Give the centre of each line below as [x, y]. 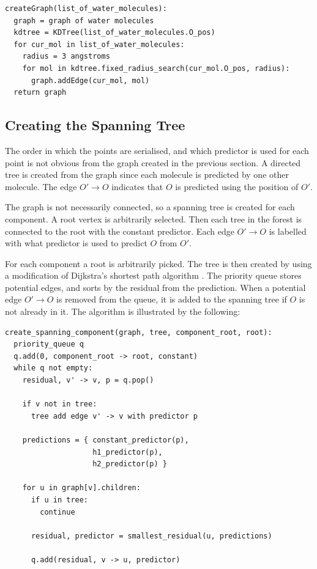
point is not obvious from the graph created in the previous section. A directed [153, 162]
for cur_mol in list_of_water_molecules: [99, 44]
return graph [40, 93]
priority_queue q [49, 344]
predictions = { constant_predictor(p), [106, 440]
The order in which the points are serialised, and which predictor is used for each [157, 150]
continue [58, 512]
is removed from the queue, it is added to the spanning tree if [172, 299]
